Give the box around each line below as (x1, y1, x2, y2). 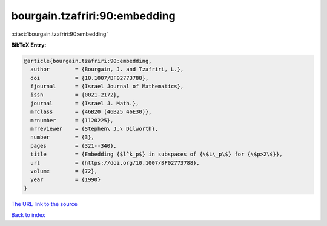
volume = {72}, (30, 168, 98, 174)
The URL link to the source (11, 200, 78, 207)
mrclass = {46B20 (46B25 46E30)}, (30, 108, 152, 115)
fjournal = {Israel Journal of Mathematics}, (30, 83, 184, 90)
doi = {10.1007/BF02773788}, (30, 75, 149, 81)
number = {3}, (30, 134, 95, 141)
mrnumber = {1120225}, (30, 117, 114, 124)
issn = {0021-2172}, (30, 91, 121, 98)
